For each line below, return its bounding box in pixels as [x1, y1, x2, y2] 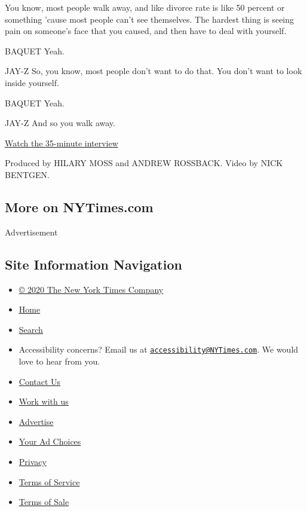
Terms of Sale [19, 495, 69, 508]
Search [19, 323, 43, 335]
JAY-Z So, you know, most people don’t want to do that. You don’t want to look [5, 65, 302, 77]
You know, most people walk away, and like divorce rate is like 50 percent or [5, 1, 285, 13]
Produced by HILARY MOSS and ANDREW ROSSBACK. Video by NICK [5, 157, 283, 169]
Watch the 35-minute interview [5, 136, 118, 149]
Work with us [19, 395, 69, 408]
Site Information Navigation [5, 255, 182, 273]
